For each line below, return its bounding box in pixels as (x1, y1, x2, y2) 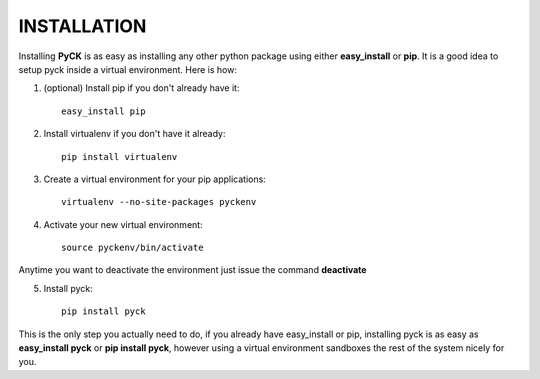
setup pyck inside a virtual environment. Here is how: (18, 63, 237, 75)
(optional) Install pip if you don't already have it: (43, 82, 240, 94)
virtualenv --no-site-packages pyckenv (61, 196, 257, 208)
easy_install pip (61, 105, 146, 117)
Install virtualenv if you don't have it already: (43, 128, 226, 140)
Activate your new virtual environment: (43, 218, 204, 230)
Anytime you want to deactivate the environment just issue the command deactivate (18, 264, 367, 276)
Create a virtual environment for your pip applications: (43, 173, 267, 185)
